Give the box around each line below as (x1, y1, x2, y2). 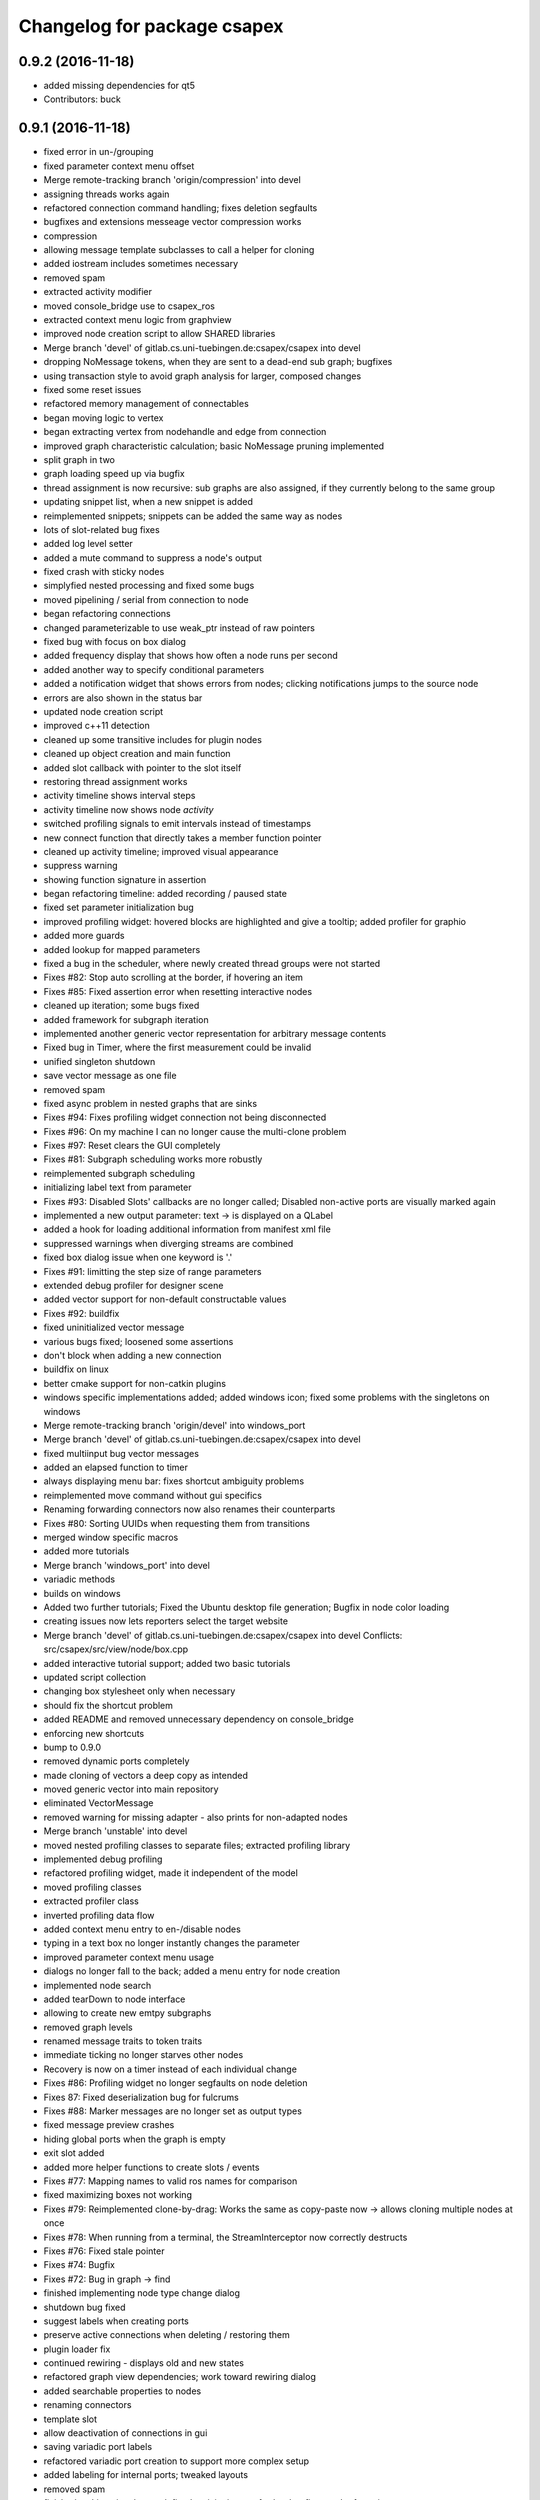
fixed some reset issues (43, 384, 142, 395)
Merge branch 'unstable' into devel (43, 1825, 188, 1837)
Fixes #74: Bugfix (43, 2259, 115, 2271)
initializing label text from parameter (43, 1181, 192, 1194)
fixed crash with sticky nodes (43, 566, 165, 578)
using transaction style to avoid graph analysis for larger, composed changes (43, 370, 362, 382)
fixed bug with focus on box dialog (43, 636, 187, 648)
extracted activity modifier (43, 286, 152, 298)
